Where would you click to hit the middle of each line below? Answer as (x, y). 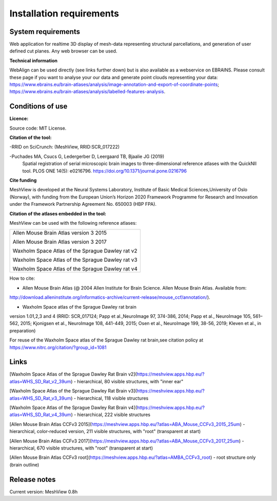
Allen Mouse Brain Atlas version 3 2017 (60, 242)
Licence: (19, 119)
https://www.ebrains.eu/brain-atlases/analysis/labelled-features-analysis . (87, 92)
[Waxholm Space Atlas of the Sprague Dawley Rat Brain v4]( (73, 407)
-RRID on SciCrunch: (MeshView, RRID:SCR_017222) (65, 147)
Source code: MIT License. (38, 128)
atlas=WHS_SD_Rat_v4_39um (40, 415)
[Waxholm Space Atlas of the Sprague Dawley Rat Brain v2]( (73, 374)
